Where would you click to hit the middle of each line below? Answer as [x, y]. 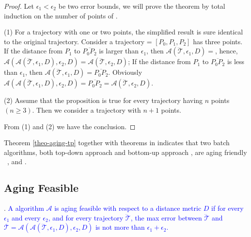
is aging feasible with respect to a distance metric [128, 208]
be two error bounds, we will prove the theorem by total [142, 6]
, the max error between [166, 217]
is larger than [119, 51]
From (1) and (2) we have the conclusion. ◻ [70, 126]
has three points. [218, 41]
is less [236, 61]
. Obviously [125, 72]
